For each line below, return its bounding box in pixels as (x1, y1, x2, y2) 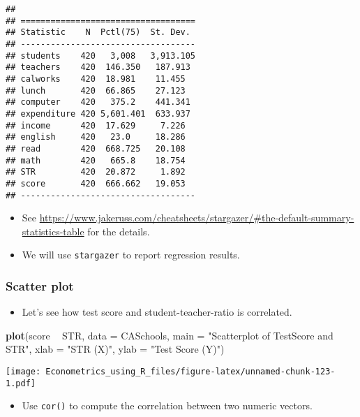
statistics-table (22, 224, 84, 238)
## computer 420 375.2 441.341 (6, 97, 190, 108)
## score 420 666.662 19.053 (6, 178, 186, 189)
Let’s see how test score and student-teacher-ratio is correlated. (22, 305, 292, 319)
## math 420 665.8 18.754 (6, 155, 186, 166)
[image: (6, 367, 41, 376)
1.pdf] (6, 378, 36, 388)
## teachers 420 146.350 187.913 (6, 62, 190, 73)
